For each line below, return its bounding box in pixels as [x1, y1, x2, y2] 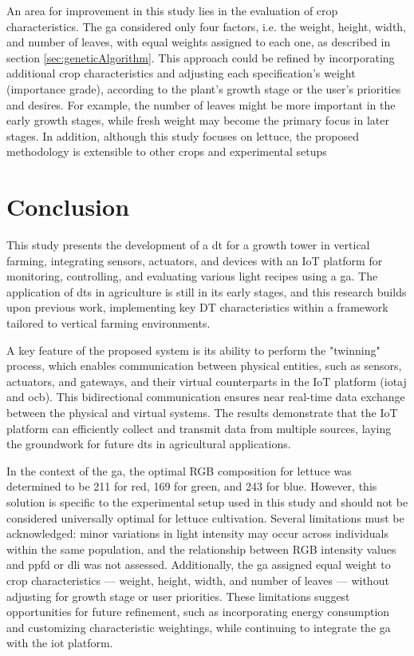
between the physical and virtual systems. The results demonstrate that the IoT [6, 404, 398, 420]
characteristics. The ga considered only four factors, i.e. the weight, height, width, [6, 18, 407, 34]
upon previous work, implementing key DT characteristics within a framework [6, 299, 388, 316]
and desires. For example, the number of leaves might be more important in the [6, 96, 396, 113]
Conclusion [6, 190, 130, 223]
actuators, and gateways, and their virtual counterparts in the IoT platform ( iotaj [6, 372, 407, 389]
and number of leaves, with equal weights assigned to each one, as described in [6, 34, 391, 50]
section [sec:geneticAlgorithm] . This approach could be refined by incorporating [6, 49, 395, 66]
